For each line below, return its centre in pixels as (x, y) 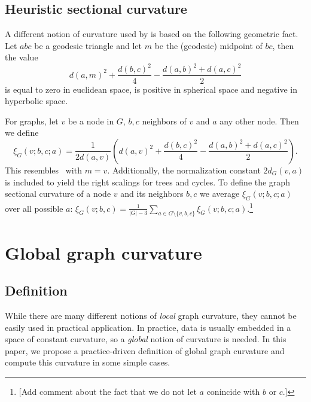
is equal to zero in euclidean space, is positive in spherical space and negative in (151, 89)
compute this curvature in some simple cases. (88, 362)
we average (220, 194)
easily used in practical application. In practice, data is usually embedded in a (148, 327)
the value (22, 57)
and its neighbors (152, 194)
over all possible (34, 208)
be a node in (91, 121)
